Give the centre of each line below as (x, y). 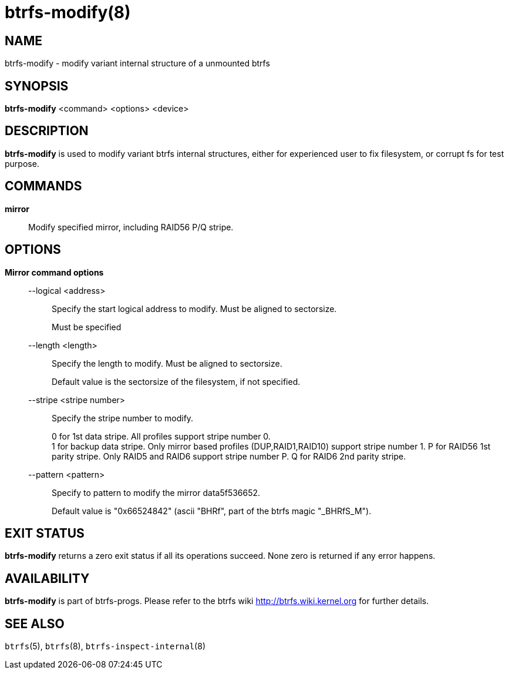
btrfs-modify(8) (68, 12)
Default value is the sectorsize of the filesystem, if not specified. (176, 381)
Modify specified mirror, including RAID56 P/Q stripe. (131, 227)
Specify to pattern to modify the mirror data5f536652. (156, 492)
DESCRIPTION (47, 131)
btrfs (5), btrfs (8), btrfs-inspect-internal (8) (105, 646)
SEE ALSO (35, 623)
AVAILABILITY (47, 578)
